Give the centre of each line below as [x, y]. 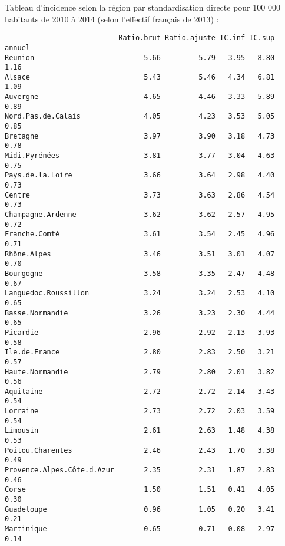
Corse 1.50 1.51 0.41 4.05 [140, 490]
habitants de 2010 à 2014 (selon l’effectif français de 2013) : [112, 19]
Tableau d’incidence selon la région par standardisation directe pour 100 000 [142, 7]
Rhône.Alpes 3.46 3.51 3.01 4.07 [140, 254]
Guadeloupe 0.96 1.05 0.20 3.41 [140, 509]
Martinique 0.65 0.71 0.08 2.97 [140, 529]
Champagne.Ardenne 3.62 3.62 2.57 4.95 [140, 215]
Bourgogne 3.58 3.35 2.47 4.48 [140, 273]
